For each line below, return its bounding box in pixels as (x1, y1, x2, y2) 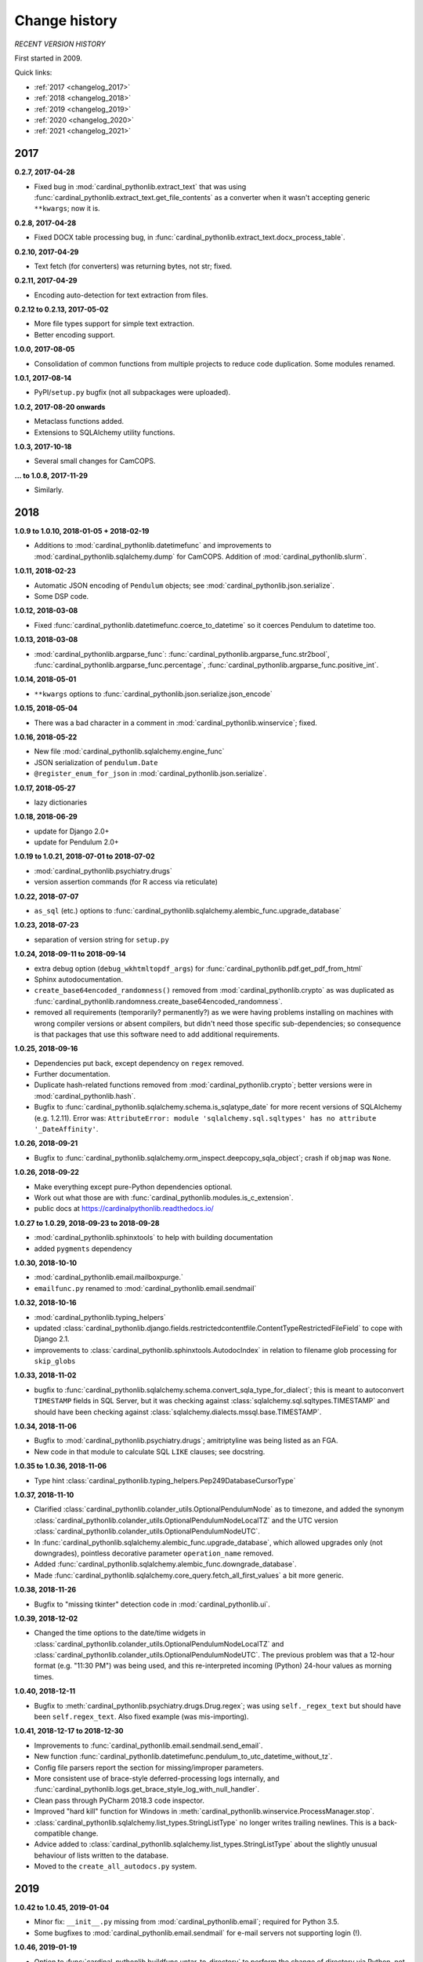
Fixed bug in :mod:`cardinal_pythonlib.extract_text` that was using (34, 181, 247, 191)
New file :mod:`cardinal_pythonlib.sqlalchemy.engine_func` (34, 746, 225, 757)
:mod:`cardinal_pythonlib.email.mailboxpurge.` (34, 1272, 183, 1282)
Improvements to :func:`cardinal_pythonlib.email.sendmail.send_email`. (34, 1741, 263, 1750)
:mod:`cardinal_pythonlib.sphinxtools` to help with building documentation (34, 1233, 273, 1242)
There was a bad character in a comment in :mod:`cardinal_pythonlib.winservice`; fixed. (34, 718, 317, 728)
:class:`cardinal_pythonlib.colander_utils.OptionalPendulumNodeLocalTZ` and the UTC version (34, 1515, 338, 1525)
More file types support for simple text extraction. (34, 319, 195, 329)
